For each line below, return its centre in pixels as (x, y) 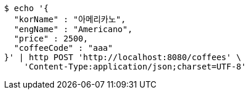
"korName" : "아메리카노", (70, 19)
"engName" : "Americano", (73, 29)
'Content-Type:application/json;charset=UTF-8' (135, 67)
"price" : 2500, (51, 39)
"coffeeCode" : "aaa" (63, 48)
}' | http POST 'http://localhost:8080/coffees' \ (123, 57)
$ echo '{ (26, 8)
